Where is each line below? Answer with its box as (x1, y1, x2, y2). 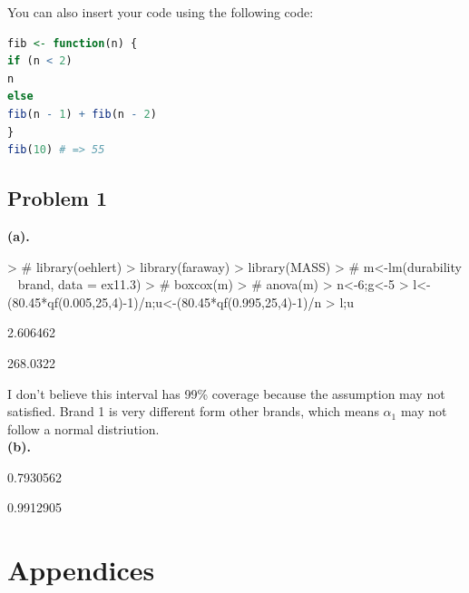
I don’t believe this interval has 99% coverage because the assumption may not (7, 384, 445, 403)
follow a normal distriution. (7, 419, 160, 438)
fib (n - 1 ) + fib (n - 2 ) (7, 107, 157, 121)
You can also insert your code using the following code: (7, 3, 314, 21)
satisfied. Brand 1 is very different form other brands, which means (7, 402, 379, 421)
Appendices (7, 551, 155, 588)
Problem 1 (7, 184, 107, 212)
